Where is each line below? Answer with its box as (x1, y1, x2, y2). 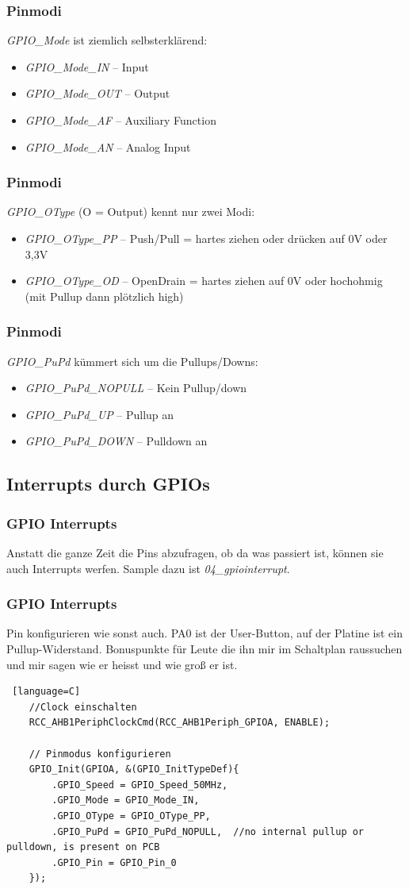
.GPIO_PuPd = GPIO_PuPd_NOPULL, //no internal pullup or (52, 825, 365, 837)
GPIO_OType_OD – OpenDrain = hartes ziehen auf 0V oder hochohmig (25, 272, 383, 289)
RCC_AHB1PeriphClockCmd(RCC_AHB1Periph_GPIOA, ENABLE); (29, 717, 331, 729)
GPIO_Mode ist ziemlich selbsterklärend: (6, 32, 208, 48)
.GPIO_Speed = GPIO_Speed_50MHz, (52, 779, 228, 791)
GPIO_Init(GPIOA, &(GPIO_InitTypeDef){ (29, 764, 239, 775)
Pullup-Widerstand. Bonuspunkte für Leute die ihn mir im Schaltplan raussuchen (6, 640, 403, 656)
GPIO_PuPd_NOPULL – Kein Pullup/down (25, 379, 247, 396)
